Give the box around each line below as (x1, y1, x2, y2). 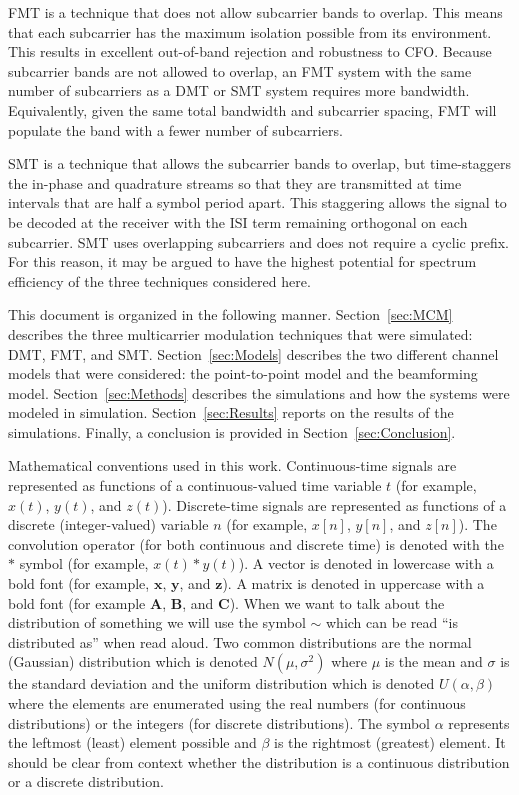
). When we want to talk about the (229, 592, 445, 613)
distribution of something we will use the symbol (8, 612, 306, 633)
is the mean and (384, 651, 483, 672)
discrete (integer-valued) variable (8, 514, 209, 535)
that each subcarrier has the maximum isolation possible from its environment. (8, 21, 492, 42)
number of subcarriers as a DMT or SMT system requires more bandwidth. (8, 80, 470, 101)
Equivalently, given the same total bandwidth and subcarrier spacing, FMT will (8, 99, 497, 120)
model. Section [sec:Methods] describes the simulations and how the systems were (8, 382, 510, 403)
